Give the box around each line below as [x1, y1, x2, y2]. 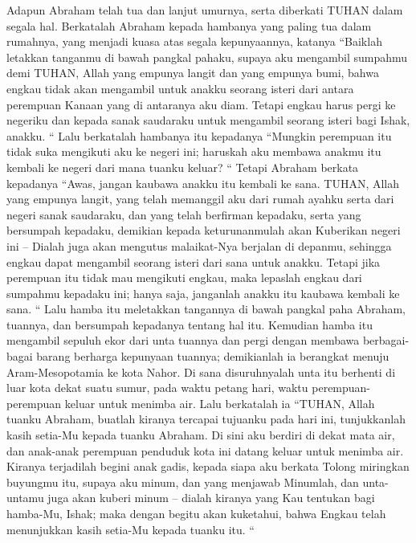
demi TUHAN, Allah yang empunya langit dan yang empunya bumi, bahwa [6, 64, 379, 81]
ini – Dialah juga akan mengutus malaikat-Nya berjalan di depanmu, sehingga [6, 237, 392, 254]
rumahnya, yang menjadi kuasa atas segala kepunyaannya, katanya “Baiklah [6, 33, 382, 50]
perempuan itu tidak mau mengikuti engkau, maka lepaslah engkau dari [6, 269, 362, 286]
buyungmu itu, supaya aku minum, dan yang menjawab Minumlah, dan [6, 473, 359, 490]
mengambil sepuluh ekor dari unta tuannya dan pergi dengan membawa [6, 332, 360, 349]
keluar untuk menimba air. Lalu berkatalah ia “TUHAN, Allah [64, 394, 375, 411]
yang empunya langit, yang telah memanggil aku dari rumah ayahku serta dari [6, 190, 394, 207]
